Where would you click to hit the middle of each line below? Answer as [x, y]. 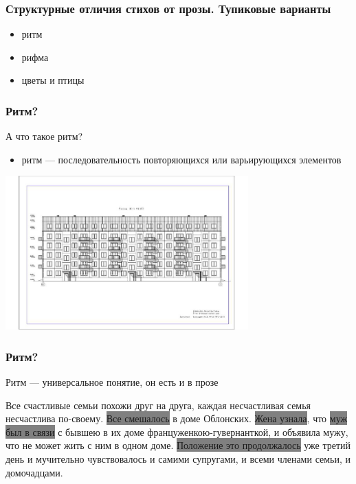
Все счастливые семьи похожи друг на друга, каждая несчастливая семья [158, 405]
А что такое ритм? [44, 136]
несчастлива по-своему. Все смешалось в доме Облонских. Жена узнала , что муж [177, 418]
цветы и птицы [53, 80]
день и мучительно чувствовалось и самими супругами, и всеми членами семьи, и [178, 459]
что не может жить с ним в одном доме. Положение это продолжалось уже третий [178, 445]
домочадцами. [34, 472]
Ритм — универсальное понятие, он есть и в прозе [112, 382]
